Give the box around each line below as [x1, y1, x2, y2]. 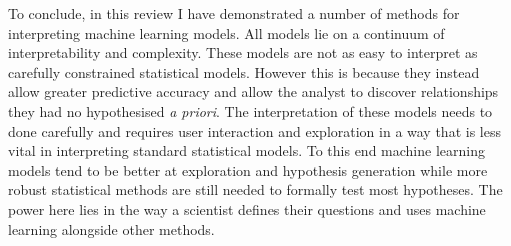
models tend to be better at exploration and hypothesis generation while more [8, 159, 488, 180]
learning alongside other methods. [8, 218, 215, 239]
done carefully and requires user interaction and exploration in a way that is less [8, 120, 501, 141]
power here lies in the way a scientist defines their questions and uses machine [8, 198, 486, 219]
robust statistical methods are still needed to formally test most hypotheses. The [8, 179, 503, 200]
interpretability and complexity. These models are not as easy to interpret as [8, 42, 478, 63]
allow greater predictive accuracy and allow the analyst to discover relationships [8, 81, 499, 102]
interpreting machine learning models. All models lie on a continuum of [8, 22, 445, 43]
